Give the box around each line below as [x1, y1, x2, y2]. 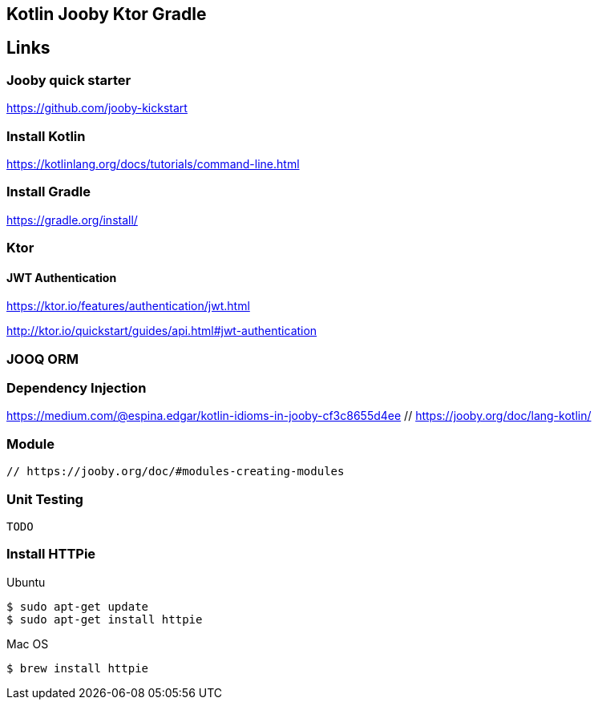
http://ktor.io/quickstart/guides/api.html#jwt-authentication [6, 324, 317, 338]
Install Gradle [6, 184, 91, 200]
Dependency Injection [6, 380, 147, 397]
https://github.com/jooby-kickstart [6, 101, 188, 115]
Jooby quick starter [6, 71, 131, 88]
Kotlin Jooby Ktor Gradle [6, 4, 207, 24]
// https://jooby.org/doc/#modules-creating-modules [6, 465, 345, 478]
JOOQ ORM [6, 350, 79, 367]
